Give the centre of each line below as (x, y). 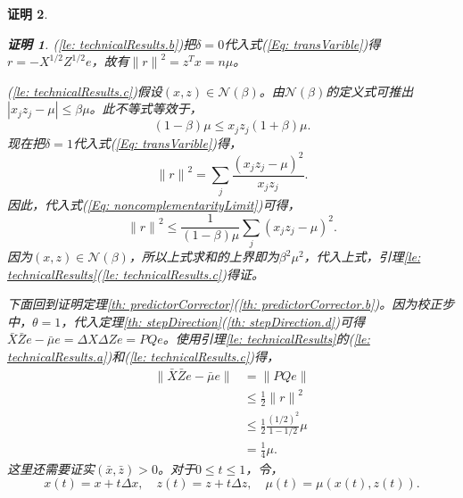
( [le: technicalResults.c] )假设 (85, 91)
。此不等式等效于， (146, 108)
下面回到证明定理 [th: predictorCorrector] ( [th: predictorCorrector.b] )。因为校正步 (231, 304)
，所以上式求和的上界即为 (204, 257)
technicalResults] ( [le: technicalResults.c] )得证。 (136, 274)
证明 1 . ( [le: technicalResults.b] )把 (102, 43)
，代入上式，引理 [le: (362, 257)
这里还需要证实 (51, 468)
